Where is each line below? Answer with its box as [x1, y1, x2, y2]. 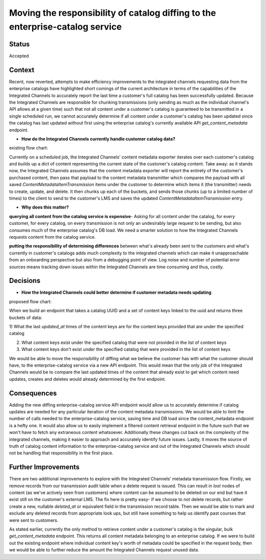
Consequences [9, 389, 57, 397]
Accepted [9, 53, 29, 59]
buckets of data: [9, 314, 42, 320]
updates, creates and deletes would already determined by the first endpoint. [9, 376, 166, 382]
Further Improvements [9, 463, 80, 471]
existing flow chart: [9, 145, 48, 151]
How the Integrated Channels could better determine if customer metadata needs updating [21, 289, 212, 295]
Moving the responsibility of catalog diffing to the [9, 7, 216, 18]
